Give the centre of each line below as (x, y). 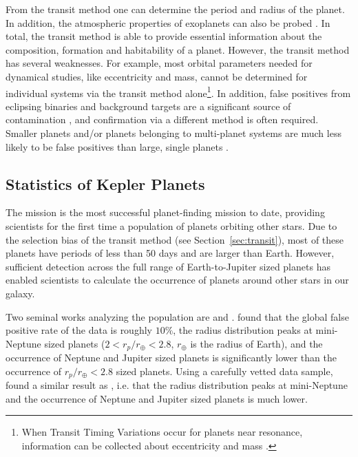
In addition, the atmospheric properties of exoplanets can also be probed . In (168, 22)
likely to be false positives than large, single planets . (117, 146)
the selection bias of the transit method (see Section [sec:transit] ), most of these (175, 239)
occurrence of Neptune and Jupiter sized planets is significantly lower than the (171, 358)
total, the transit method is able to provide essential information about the (164, 36)
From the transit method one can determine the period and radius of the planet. (175, 9)
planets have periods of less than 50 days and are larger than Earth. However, (170, 253)
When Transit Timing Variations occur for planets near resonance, (162, 432)
